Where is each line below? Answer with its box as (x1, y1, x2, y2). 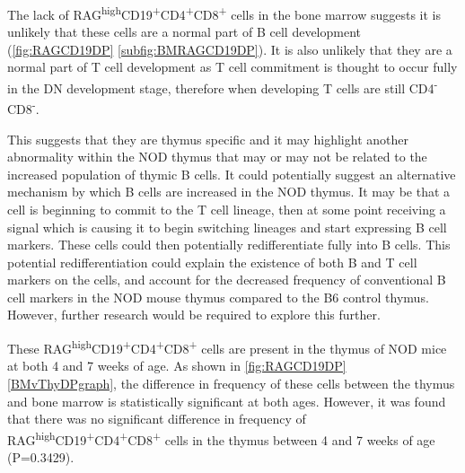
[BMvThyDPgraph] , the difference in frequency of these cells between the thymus (7, 373, 455, 392)
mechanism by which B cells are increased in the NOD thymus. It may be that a (7, 182, 451, 201)
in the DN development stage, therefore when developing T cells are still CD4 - (7, 76, 438, 97)
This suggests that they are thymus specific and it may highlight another (7, 129, 408, 148)
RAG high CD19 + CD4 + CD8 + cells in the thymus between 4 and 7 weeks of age (7, 427, 435, 449)
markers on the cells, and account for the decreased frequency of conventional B (7, 270, 446, 289)
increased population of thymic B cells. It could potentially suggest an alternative (7, 164, 456, 183)
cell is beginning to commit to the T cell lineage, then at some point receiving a (7, 199, 446, 218)
